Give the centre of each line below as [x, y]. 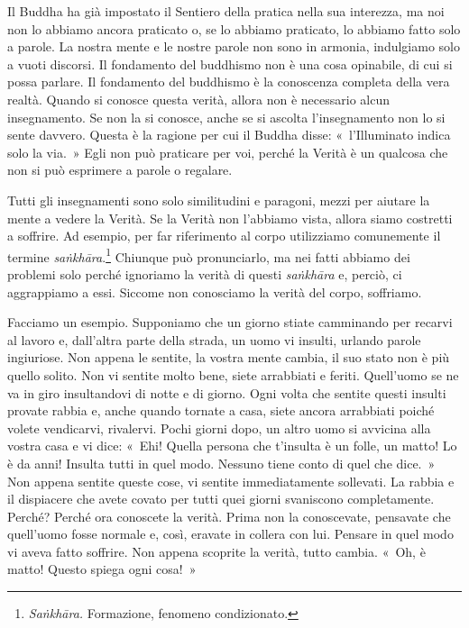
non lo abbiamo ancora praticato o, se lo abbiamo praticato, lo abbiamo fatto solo [234, 28]
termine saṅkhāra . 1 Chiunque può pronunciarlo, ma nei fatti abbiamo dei [209, 255]
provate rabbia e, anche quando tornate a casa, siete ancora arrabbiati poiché [221, 410]
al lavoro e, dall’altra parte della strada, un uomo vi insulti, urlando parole [214, 339]
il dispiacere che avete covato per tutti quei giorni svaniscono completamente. [221, 499]
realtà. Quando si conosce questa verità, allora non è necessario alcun [199, 99]
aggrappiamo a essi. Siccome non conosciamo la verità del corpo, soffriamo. [215, 291]
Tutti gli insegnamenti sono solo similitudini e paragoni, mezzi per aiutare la [219, 200]
